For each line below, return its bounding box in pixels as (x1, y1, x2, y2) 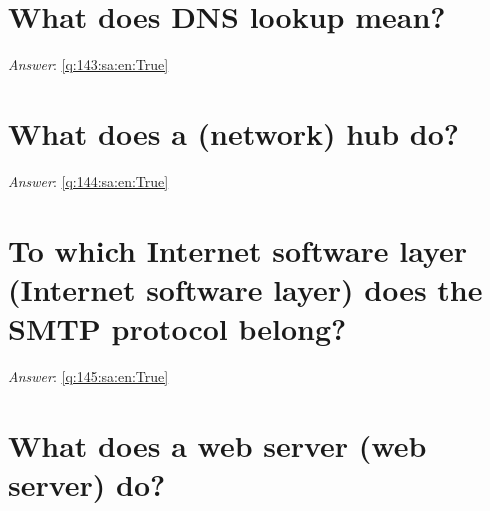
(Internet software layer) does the (8, 268, 483, 309)
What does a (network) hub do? (8, 112, 459, 153)
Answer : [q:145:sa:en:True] (8, 365, 169, 386)
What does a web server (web (8, 424, 427, 465)
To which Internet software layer (8, 229, 468, 270)
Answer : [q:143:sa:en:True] (8, 54, 169, 75)
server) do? (8, 463, 166, 504)
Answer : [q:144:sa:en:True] (8, 170, 169, 191)
